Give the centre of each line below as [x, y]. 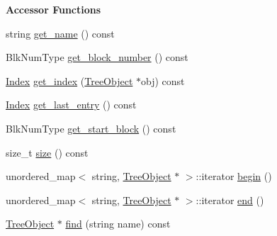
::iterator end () [230, 200]
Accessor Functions [53, 9]
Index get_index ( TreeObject [69, 80]
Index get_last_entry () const [71, 105]
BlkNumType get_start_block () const [91, 128]
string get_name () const [60, 33]
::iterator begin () [234, 176]
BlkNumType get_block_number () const [97, 57]
